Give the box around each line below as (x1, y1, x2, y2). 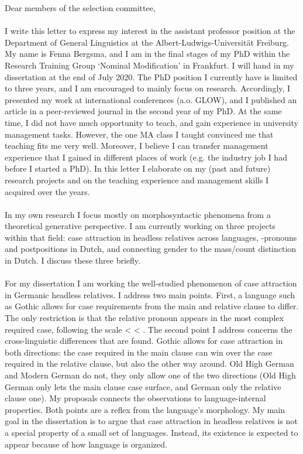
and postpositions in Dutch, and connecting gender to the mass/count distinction (5, 243, 297, 255)
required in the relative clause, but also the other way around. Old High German (5, 357, 294, 370)
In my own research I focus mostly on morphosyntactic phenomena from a (5, 208, 271, 220)
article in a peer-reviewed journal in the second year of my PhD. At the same (5, 105, 282, 117)
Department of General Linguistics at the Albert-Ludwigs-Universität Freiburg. (5, 36, 290, 48)
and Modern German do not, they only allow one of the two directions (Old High (5, 369, 296, 381)
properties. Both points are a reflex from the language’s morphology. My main (5, 403, 285, 415)
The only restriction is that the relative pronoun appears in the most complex (5, 312, 284, 324)
